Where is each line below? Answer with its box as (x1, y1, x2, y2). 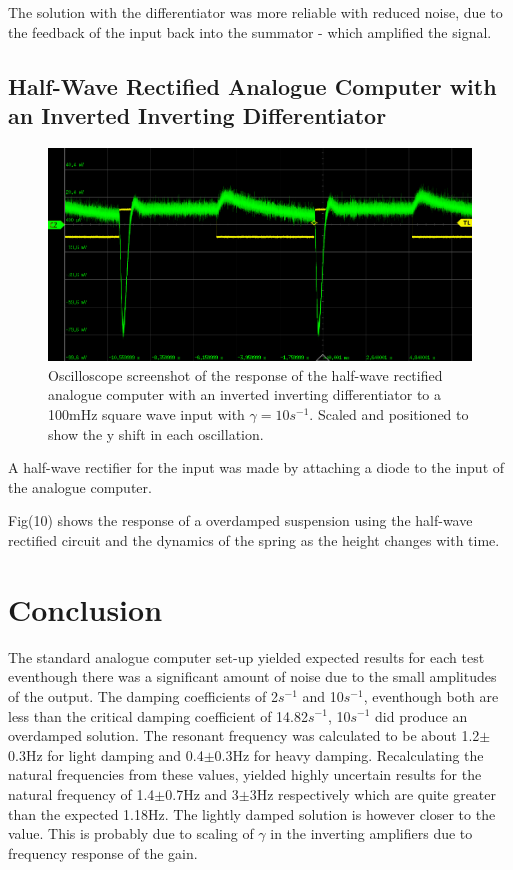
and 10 (302, 685, 344, 706)
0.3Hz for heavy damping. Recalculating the (214, 744, 484, 765)
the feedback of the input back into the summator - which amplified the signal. (8, 21, 492, 42)
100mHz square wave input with (48, 404, 245, 425)
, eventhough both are (363, 685, 499, 706)
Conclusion (8, 588, 163, 629)
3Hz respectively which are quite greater (249, 783, 497, 804)
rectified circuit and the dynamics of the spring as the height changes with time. (8, 530, 500, 551)
